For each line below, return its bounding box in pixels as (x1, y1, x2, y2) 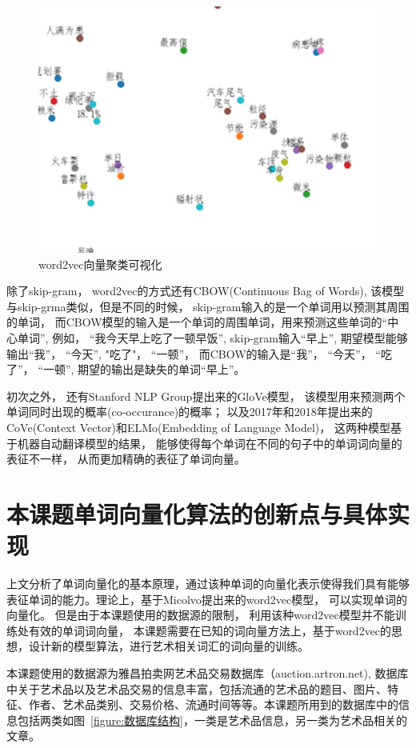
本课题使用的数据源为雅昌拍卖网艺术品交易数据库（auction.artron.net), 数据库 (6, 665, 409, 682)
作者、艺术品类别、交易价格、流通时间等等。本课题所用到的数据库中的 (28, 696, 398, 713)
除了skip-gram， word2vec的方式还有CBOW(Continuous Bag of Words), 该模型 (6, 282, 405, 299)
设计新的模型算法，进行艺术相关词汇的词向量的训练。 (28, 638, 309, 654)
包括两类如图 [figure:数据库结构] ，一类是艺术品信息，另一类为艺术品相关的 (17, 711, 407, 728)
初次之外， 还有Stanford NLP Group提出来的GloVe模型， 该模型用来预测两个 (6, 387, 406, 404)
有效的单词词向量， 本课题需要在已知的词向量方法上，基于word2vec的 (28, 622, 392, 638)
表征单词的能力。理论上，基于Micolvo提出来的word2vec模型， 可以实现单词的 (6, 590, 407, 607)
